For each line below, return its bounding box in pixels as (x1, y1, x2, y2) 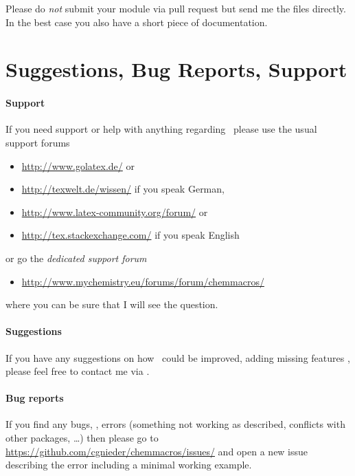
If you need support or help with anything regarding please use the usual (5, 122, 317, 136)
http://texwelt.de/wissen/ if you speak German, (21, 182, 225, 196)
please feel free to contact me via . (5, 364, 150, 378)
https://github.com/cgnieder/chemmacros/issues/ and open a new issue (5, 444, 308, 458)
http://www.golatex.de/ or (21, 158, 135, 173)
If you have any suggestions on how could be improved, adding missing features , (5, 350, 350, 365)
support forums (5, 135, 70, 149)
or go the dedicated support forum (5, 250, 147, 265)
